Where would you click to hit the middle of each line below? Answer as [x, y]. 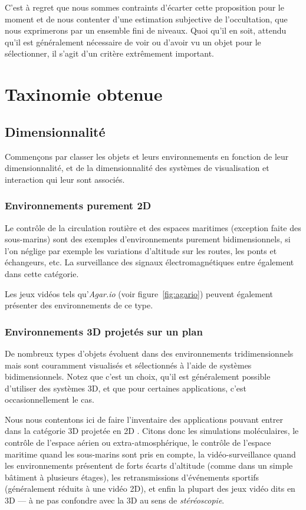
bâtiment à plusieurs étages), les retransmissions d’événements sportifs [132, 477]
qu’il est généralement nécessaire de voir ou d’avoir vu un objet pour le [133, 42]
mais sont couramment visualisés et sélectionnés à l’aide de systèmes [128, 365]
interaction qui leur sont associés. [65, 179]
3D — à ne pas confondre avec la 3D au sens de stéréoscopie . [115, 500]
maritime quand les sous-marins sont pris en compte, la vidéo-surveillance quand [150, 454]
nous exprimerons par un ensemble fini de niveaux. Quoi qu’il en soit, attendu [146, 30]
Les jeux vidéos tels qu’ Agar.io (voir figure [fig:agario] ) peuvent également [139, 293]
